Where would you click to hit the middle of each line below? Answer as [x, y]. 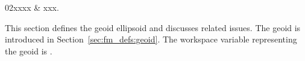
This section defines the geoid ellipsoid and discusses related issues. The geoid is [153, 27]
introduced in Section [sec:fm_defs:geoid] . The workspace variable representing [151, 39]
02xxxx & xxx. [32, 7]
